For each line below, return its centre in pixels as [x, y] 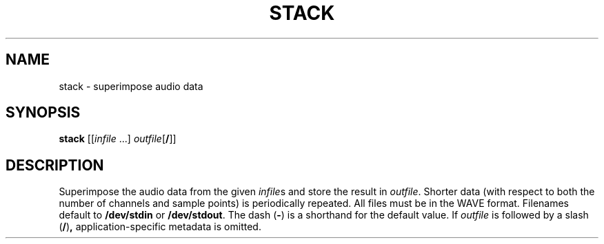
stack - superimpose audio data [131, 86]
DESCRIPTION [55, 165]
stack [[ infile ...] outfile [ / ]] [118, 139]
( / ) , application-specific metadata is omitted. [160, 227]
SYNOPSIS [43, 113]
